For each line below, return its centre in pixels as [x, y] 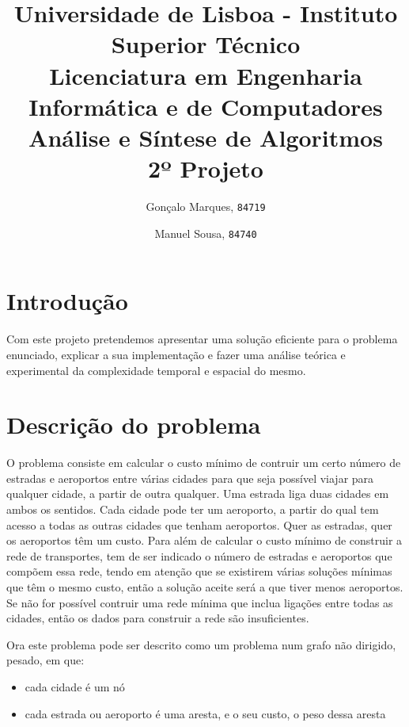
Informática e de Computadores [206, 106]
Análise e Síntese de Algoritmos [206, 137]
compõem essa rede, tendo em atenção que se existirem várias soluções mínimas [199, 571]
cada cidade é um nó [75, 686]
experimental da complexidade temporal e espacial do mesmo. [156, 370]
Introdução [67, 301]
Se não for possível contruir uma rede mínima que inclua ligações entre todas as [200, 602]
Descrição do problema [134, 425]
